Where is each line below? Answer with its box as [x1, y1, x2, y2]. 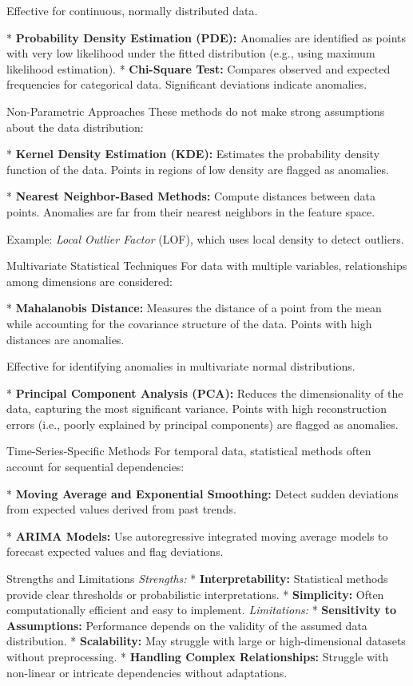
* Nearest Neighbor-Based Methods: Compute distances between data [6, 188, 375, 204]
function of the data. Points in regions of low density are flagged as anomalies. [6, 161, 389, 177]
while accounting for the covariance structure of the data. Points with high [6, 315, 372, 331]
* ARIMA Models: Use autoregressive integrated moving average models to [6, 527, 388, 544]
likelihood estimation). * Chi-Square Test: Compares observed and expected [6, 60, 391, 77]
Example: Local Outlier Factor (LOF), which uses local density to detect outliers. [6, 230, 404, 247]
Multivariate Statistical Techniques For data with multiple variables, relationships [6, 257, 407, 274]
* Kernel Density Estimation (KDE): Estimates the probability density [6, 145, 380, 162]
